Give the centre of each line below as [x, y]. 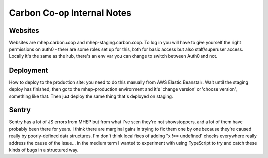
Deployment [29, 70]
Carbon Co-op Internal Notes [70, 13]
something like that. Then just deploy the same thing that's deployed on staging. [91, 96]
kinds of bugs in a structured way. [44, 150]
